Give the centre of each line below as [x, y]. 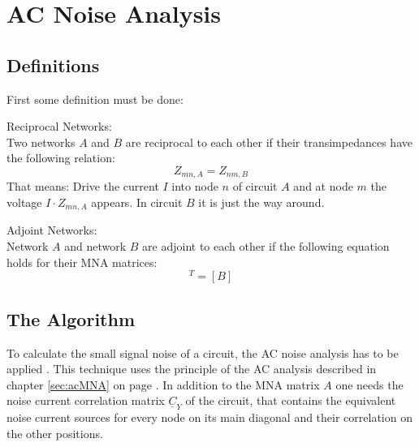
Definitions [53, 64]
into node [195, 186]
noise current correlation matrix [86, 400]
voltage [24, 202]
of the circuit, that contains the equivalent [291, 400]
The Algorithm [71, 318]
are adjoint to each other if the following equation [266, 246]
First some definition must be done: [95, 99]
